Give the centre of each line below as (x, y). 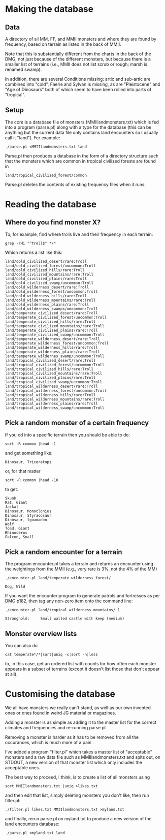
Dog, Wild (15, 587)
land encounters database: (32, 824)
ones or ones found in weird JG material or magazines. (61, 713)
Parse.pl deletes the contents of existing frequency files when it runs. (76, 184)
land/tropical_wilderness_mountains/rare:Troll (55, 399)
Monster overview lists (41, 634)
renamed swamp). (23, 69)
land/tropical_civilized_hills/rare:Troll (49, 369)
